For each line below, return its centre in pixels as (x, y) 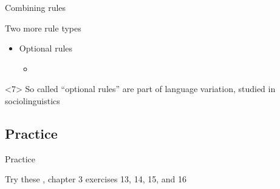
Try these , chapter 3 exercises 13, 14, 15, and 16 (96, 179)
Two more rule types (43, 28)
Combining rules (36, 7)
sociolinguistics (32, 100)
